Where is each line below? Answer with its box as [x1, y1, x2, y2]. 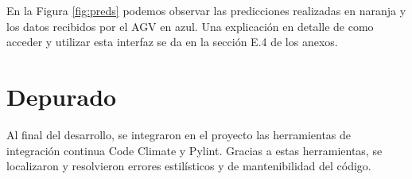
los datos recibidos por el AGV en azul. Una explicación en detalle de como [6, 18, 374, 34]
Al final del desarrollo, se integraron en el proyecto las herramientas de [6, 126, 352, 142]
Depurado [6, 80, 117, 112]
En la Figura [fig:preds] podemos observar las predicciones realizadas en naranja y [6, 2, 406, 18]
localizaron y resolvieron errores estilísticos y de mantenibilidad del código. [6, 158, 371, 174]
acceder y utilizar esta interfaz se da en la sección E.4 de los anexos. [6, 33, 338, 50]
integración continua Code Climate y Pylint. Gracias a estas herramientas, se [6, 142, 383, 158]
